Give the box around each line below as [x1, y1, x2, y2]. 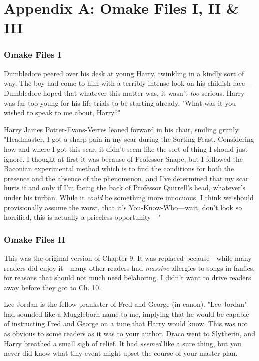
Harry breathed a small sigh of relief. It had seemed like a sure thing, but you [4, 338, 241, 348]
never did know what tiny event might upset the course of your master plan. [4, 348, 238, 358]
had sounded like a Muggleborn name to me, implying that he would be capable [4, 308, 249, 319]
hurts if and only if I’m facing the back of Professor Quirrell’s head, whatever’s [4, 182, 246, 193]
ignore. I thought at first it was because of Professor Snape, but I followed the [4, 153, 243, 164]
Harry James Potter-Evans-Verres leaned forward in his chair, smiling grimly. [4, 124, 240, 134]
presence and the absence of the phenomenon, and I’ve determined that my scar [4, 173, 249, 183]
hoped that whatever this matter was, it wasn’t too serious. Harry [43, 87, 245, 98]
